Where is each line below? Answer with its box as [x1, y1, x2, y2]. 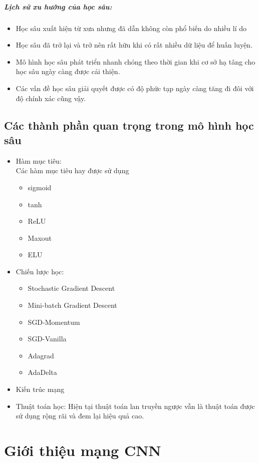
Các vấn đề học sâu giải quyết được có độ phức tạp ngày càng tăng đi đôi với [16, 83, 254, 93]
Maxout [28, 232, 52, 243]
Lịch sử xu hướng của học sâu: [4, 1, 112, 12]
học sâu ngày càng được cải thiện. [16, 66, 120, 77]
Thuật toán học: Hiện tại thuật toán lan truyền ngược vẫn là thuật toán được [16, 400, 255, 411]
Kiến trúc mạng [16, 384, 65, 394]
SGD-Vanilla [28, 333, 67, 344]
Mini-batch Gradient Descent [28, 300, 117, 310]
